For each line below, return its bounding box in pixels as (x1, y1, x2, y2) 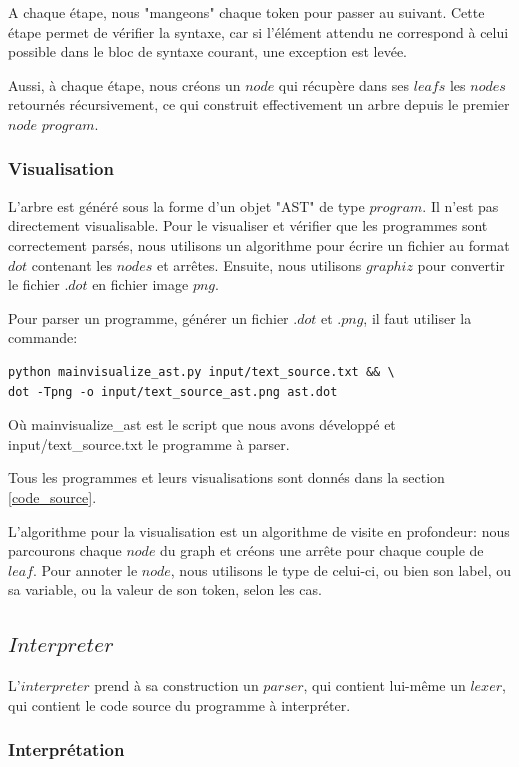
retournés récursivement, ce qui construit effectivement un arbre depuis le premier (8, 94, 510, 115)
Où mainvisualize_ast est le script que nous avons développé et (8, 414, 396, 435)
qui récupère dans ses (278, 74, 410, 95)
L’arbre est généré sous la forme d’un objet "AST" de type (8, 195, 365, 216)
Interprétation (8, 737, 125, 762)
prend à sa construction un (94, 675, 259, 696)
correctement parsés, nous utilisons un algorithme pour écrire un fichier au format (8, 234, 510, 255)
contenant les (31, 254, 112, 275)
